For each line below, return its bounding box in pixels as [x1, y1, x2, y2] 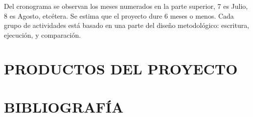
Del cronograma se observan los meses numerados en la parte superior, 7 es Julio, [4, 1, 248, 11]
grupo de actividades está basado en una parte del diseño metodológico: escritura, [4, 20, 250, 30]
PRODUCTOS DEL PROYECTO [4, 58, 238, 78]
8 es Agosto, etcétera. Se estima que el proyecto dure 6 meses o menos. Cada [4, 10, 234, 21]
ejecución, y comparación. [4, 29, 81, 40]
